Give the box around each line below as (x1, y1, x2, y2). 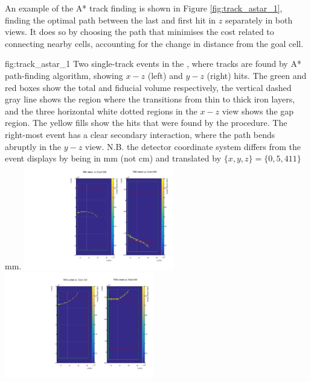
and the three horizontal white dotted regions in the (5, 104, 197, 117)
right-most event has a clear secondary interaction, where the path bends (5, 128, 275, 140)
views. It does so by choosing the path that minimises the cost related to (5, 25, 274, 38)
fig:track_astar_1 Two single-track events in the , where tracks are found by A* (5, 57, 301, 70)
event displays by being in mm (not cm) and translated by (5, 152, 222, 164)
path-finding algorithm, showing (5, 69, 123, 81)
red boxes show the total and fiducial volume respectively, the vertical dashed (5, 81, 292, 93)
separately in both (225, 13, 293, 26)
